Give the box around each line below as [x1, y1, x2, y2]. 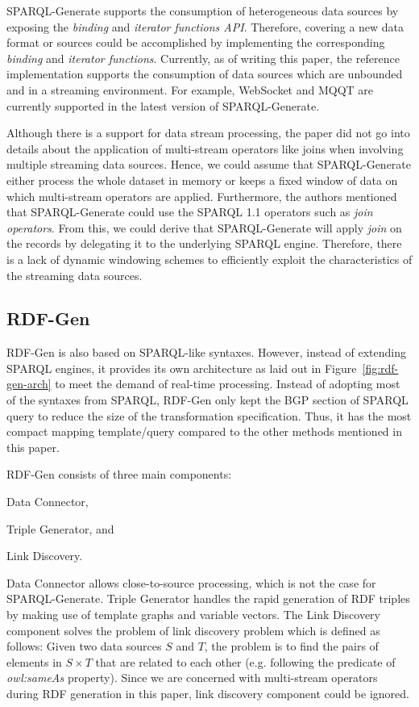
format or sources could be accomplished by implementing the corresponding [6, 34, 385, 51]
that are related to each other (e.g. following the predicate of [95, 653, 396, 670]
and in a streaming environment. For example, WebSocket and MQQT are [6, 81, 374, 98]
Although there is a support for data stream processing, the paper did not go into [6, 124, 410, 141]
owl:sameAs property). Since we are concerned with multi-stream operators [6, 669, 378, 686]
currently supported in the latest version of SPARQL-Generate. [6, 97, 320, 114]
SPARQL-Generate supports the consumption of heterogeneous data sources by [6, 2, 399, 19]
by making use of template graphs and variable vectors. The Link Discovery [6, 606, 381, 623]
